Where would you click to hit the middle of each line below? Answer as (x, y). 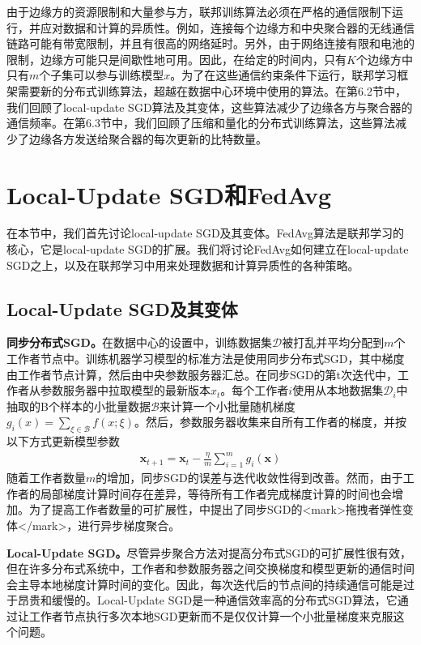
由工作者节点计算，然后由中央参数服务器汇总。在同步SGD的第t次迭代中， (202, 374)
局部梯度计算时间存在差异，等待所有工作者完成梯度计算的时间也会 (216, 493)
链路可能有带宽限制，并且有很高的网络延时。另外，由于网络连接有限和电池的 (210, 43)
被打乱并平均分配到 (333, 342)
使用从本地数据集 (338, 390)
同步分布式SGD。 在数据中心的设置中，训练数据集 (139, 342)
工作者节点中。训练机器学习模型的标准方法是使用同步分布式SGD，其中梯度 (206, 359)
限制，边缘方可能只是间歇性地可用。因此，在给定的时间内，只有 (176, 59)
